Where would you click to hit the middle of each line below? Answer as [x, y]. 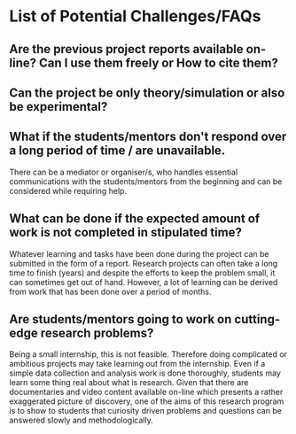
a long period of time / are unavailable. [117, 151]
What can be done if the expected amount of [135, 219]
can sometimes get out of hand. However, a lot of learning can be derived [144, 282]
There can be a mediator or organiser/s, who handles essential [124, 172]
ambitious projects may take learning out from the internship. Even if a [137, 364]
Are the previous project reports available [126, 49]
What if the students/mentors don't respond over [148, 137]
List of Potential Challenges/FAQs [135, 16]
